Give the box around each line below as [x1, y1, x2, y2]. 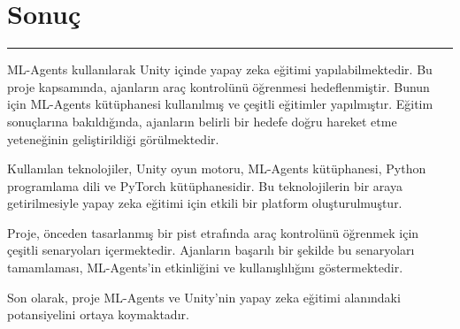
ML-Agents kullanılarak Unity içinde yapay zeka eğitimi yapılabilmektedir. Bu [7, 60, 433, 79]
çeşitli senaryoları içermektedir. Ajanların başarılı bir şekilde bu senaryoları [7, 241, 415, 259]
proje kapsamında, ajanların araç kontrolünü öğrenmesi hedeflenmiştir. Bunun [7, 77, 430, 96]
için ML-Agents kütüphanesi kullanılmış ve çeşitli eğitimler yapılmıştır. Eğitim [7, 95, 433, 113]
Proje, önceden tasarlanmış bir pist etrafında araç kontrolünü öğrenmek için [7, 223, 419, 241]
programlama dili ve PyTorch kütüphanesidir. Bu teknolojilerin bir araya [7, 176, 402, 195]
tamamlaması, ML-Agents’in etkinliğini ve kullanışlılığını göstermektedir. [7, 258, 403, 277]
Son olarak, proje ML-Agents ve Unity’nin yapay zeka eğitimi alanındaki [7, 287, 401, 306]
